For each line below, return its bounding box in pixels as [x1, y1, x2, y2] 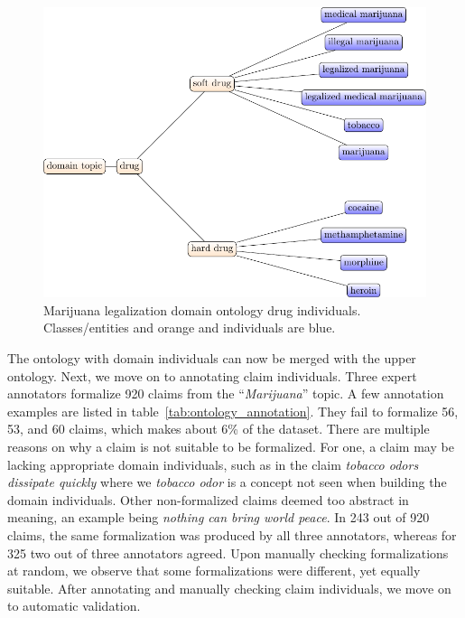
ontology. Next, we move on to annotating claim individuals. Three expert [7, 366, 417, 385]
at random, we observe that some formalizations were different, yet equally [7, 561, 421, 580]
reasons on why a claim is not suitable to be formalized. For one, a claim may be [7, 436, 454, 455]
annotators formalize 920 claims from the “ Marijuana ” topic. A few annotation [7, 384, 444, 403]
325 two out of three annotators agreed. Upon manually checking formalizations [7, 543, 449, 562]
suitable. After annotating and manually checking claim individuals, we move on [7, 578, 451, 597]
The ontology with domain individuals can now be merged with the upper [7, 349, 416, 367]
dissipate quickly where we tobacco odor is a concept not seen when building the [7, 473, 447, 492]
